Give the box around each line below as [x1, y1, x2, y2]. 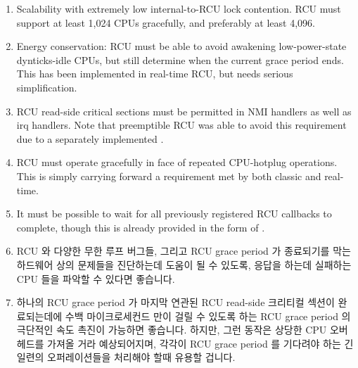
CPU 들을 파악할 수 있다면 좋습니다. [16, 271, 175, 286]
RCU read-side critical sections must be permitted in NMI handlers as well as [16, 103, 352, 118]
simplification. [16, 80, 77, 94]
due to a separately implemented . [16, 131, 164, 146]
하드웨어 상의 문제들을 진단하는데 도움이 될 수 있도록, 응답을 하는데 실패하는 [16, 257, 352, 272]
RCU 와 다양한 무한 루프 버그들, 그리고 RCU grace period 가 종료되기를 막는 [16, 243, 351, 258]
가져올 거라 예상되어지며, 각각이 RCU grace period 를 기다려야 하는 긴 [47, 336, 354, 350]
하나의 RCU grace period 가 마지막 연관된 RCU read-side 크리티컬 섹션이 [16, 295, 335, 310]
